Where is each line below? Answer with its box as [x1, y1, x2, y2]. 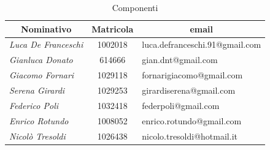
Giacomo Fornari [9, 69, 74, 81]
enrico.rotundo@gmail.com [142, 114, 242, 127]
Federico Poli [9, 99, 59, 111]
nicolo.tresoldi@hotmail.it [142, 129, 237, 142]
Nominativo [21, 22, 72, 35]
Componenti [112, 1, 158, 13]
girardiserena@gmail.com [142, 83, 236, 96]
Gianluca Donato [9, 53, 73, 66]
